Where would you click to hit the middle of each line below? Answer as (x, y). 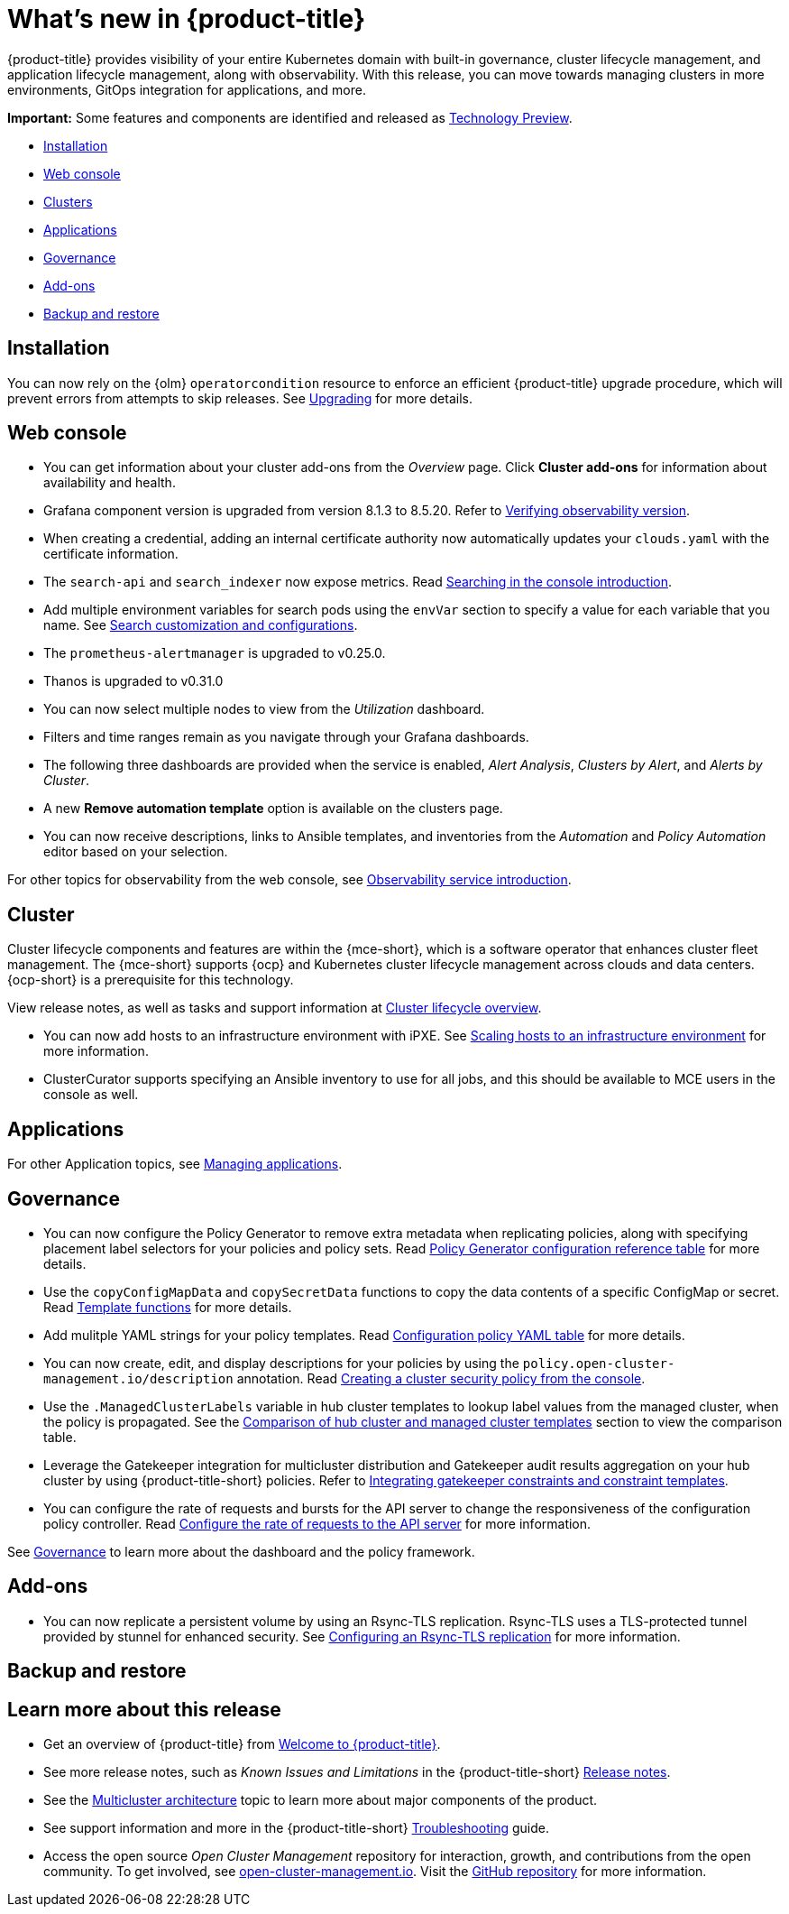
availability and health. (110, 483)
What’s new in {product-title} (187, 19)
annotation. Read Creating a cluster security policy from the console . (441, 1378)
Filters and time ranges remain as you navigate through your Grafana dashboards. (286, 737)
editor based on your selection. (136, 852)
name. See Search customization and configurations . (201, 625)
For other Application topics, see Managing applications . (175, 1164)
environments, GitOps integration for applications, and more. (187, 89)
